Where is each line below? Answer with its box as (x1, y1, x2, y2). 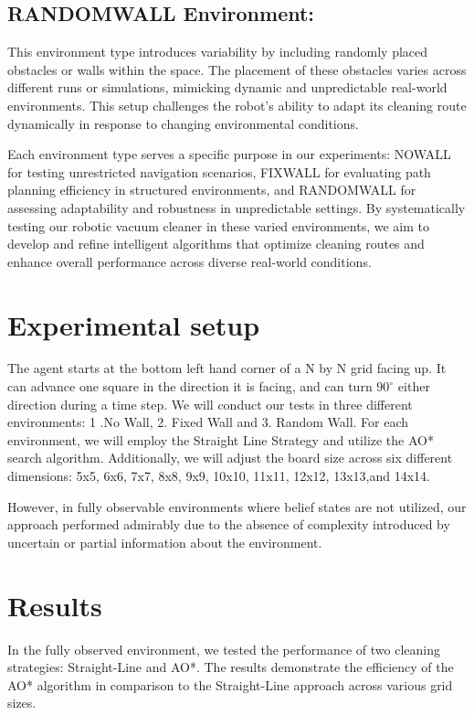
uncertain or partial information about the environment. (7, 532, 322, 551)
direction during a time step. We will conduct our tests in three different (7, 394, 413, 413)
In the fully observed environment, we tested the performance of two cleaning (7, 639, 440, 658)
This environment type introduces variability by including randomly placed (7, 42, 428, 61)
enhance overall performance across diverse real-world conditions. (7, 251, 372, 271)
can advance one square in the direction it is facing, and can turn (7, 377, 373, 396)
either (397, 377, 430, 396)
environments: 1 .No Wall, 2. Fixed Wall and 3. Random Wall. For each (7, 412, 409, 432)
